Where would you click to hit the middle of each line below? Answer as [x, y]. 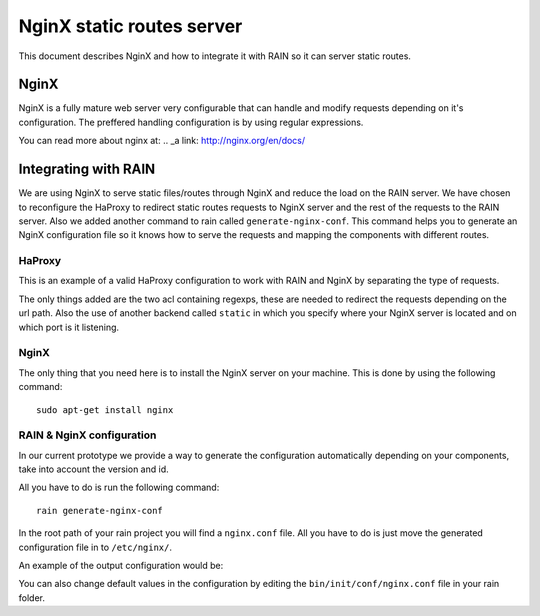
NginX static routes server [130, 26]
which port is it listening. [69, 327]
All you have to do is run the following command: [119, 487]
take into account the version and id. [93, 469]
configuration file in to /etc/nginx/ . [95, 547]
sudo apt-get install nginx [105, 409]
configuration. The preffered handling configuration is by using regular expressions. [191, 122]
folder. [31, 597]
